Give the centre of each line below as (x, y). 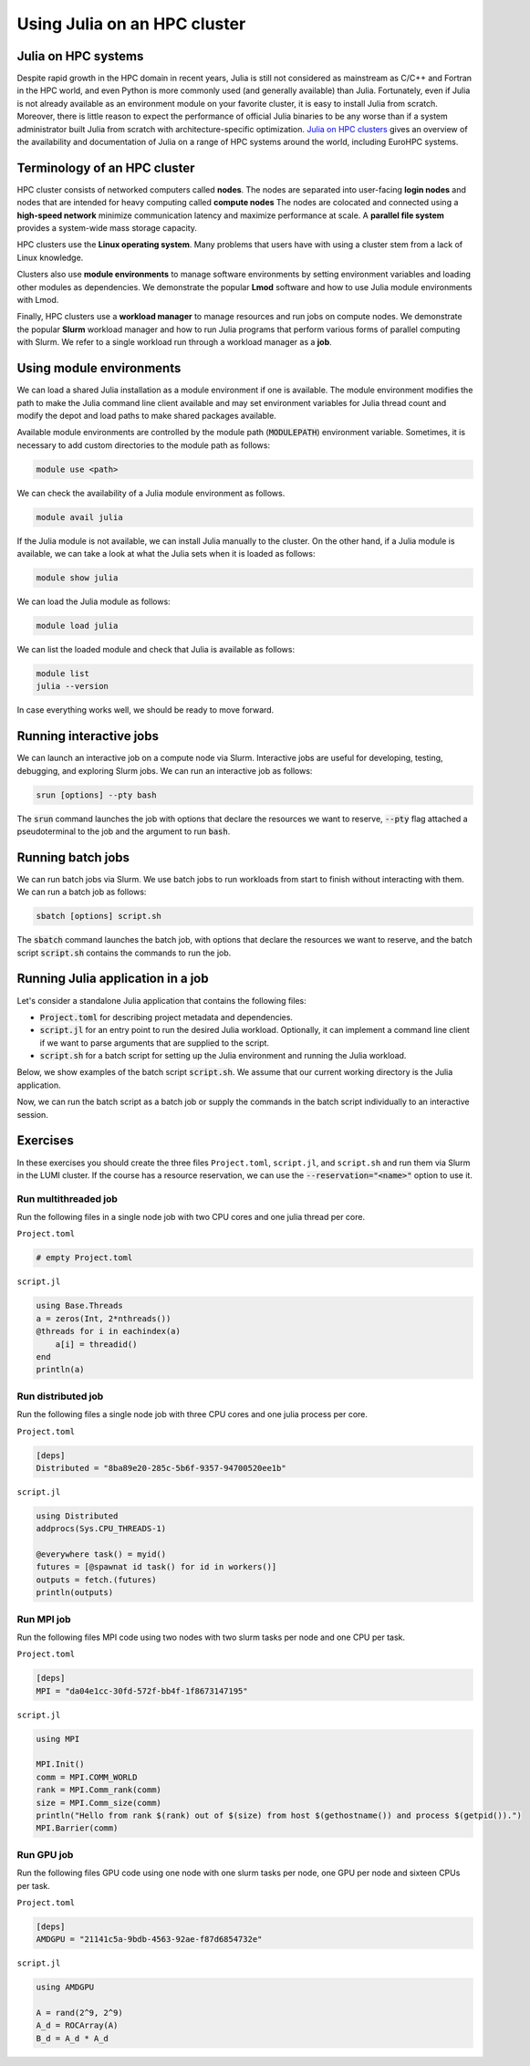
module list (63, 673)
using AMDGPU (65, 1988)
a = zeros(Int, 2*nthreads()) (104, 1318)
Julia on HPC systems (80, 56)
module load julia (77, 626)
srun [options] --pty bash (96, 795)
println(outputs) (75, 1593)
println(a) (60, 1370)
